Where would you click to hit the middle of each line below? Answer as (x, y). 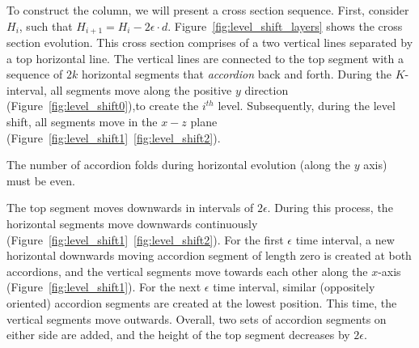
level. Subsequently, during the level (307, 106)
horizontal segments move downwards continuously (132, 223)
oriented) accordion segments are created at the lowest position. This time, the (202, 302)
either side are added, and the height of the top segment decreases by (178, 335)
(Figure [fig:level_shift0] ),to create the (103, 106)
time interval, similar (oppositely (294, 287)
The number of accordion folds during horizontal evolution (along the (178, 165)
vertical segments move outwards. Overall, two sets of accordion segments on (197, 318)
